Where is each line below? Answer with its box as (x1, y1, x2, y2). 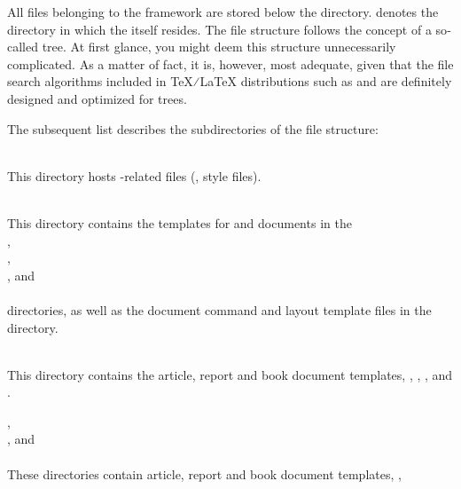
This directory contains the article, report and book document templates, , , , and (7, 365, 453, 383)
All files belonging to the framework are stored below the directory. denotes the (7, 3, 439, 20)
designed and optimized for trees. (7, 89, 187, 107)
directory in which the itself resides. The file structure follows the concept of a (7, 20, 432, 38)
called (7, 37, 38, 56)
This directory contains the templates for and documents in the (7, 213, 352, 232)
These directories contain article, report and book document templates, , (7, 464, 402, 483)
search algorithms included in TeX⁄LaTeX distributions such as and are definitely (7, 72, 452, 91)
